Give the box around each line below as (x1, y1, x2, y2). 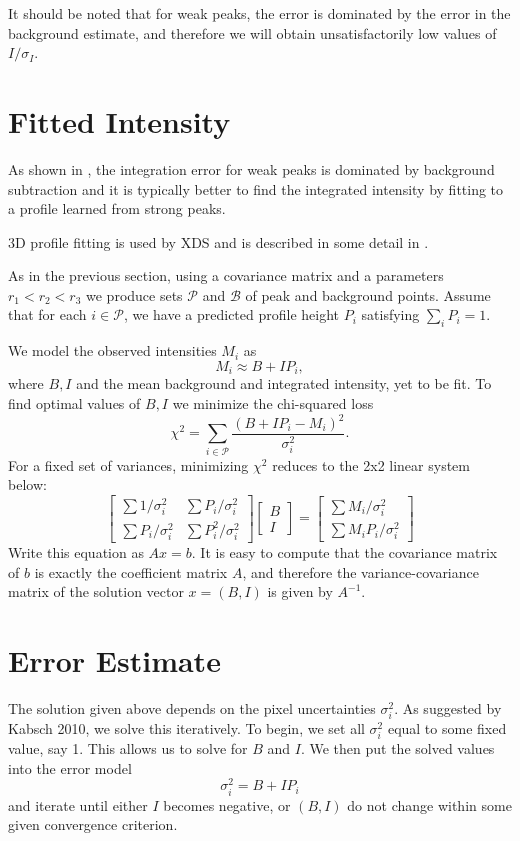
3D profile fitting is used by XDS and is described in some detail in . (8, 231, 429, 252)
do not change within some (347, 794, 512, 815)
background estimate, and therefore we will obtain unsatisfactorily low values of (8, 22, 497, 43)
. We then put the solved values (300, 738, 495, 759)
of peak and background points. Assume (245, 284, 491, 305)
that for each (8, 304, 87, 325)
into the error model (8, 757, 132, 778)
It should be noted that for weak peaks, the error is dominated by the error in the (8, 3, 511, 23)
